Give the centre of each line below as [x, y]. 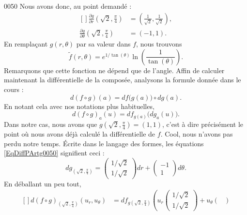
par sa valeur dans [103, 44]
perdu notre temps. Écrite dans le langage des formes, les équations [104, 143]
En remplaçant [26, 44]
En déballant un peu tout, [43, 183]
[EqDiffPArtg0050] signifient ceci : [54, 153]
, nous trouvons [159, 44]
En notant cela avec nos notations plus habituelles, [79, 106]
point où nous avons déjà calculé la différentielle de [80, 134]
